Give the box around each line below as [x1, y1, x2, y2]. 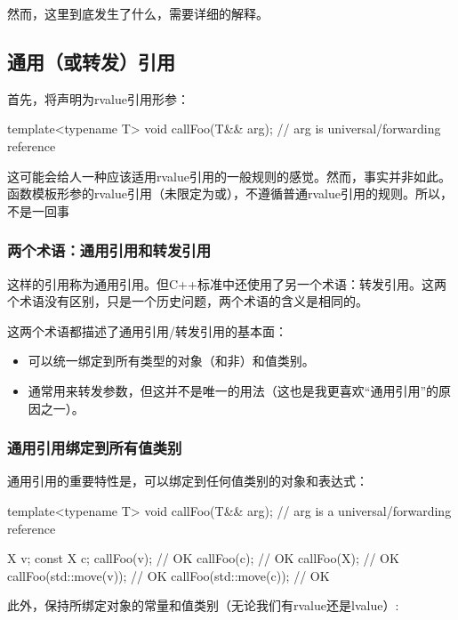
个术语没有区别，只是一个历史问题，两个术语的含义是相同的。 [7, 292, 368, 310]
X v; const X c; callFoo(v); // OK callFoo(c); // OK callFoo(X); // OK [7, 549, 399, 568]
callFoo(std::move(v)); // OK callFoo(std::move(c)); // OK [7, 566, 330, 584]
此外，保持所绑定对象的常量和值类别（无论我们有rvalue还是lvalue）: [7, 596, 399, 615]
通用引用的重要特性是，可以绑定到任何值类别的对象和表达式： [7, 471, 368, 490]
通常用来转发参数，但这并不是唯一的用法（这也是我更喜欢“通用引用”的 [28, 381, 439, 399]
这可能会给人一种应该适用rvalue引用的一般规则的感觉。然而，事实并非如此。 [7, 166, 451, 185]
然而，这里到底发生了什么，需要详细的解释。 [7, 4, 269, 22]
